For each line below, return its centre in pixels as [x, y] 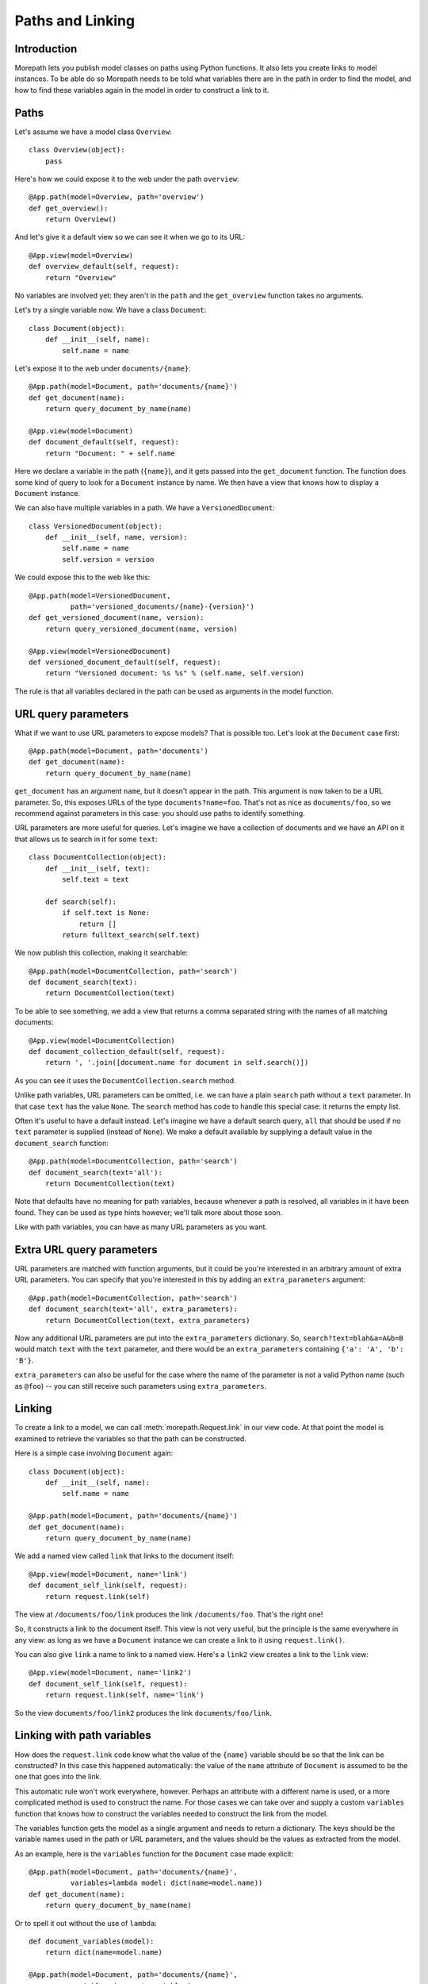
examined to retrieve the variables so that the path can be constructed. [131, 1438]
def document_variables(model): [92, 1942]
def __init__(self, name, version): [116, 537]
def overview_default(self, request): [104, 267]
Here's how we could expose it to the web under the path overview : [127, 179]
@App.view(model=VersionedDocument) [100, 651]
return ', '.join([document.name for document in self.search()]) [177, 1063]
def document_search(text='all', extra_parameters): [133, 1309]
